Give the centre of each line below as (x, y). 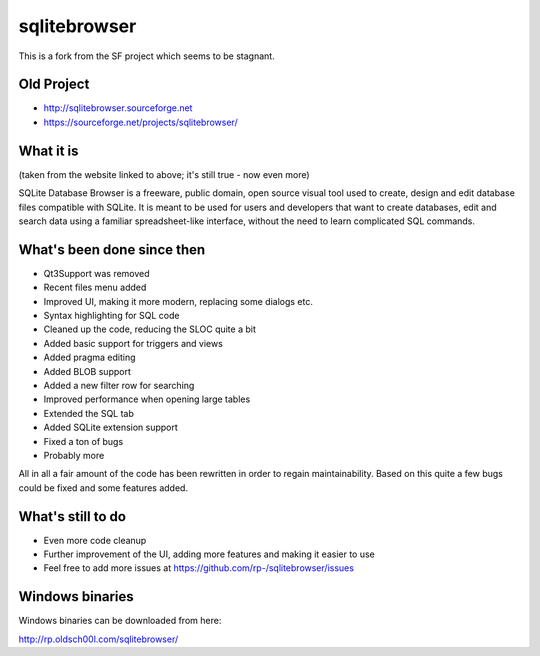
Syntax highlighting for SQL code (111, 315)
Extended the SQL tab (89, 413)
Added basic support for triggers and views (133, 343)
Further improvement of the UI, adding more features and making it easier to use (209, 554)
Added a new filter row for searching (119, 385)
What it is (48, 150)
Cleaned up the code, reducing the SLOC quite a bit (150, 329)
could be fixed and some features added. (103, 487)
